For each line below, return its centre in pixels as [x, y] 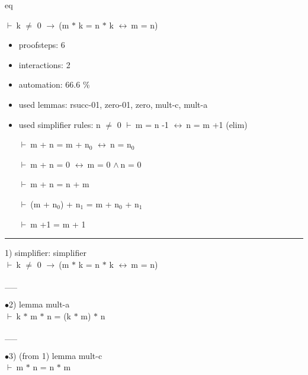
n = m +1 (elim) [217, 124]
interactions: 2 [44, 64]
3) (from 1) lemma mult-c [56, 355]
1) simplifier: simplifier [46, 253]
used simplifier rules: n [60, 124]
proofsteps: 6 [42, 45]
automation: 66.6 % [54, 84]
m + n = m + [56, 144]
